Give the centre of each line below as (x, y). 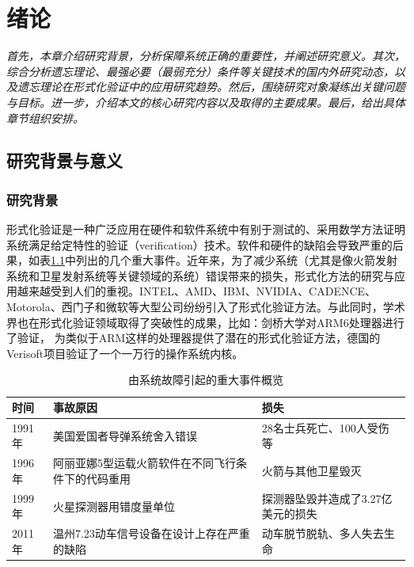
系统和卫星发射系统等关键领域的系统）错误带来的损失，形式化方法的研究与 (200, 275)
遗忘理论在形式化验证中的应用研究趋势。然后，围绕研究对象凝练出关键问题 (211, 87)
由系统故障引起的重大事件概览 (206, 380)
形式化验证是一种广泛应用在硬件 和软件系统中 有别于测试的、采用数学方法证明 (206, 229)
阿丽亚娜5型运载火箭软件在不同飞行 (144, 463)
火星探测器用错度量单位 (114, 506)
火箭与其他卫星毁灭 (311, 471)
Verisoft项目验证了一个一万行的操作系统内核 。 (125, 353)
